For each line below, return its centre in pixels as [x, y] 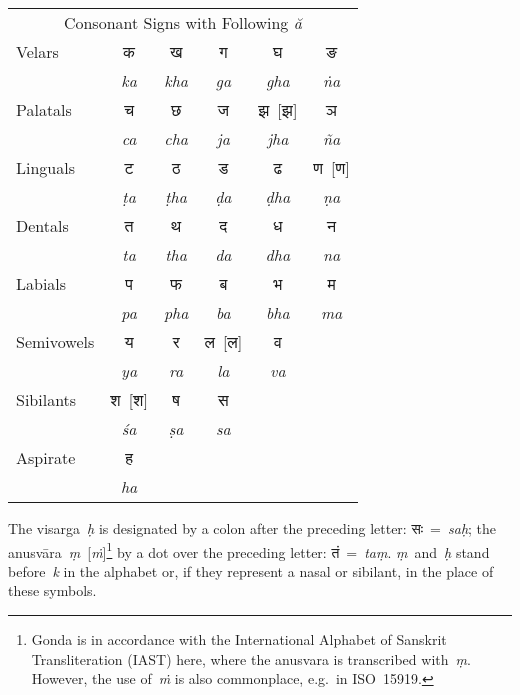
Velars [37, 51]
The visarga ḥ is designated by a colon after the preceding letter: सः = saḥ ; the [252, 528]
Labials [41, 283]
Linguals [45, 167]
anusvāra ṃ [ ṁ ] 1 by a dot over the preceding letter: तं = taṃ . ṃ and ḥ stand [249, 550]
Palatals [44, 109]
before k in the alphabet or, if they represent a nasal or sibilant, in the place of [251, 570]
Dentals [42, 225]
